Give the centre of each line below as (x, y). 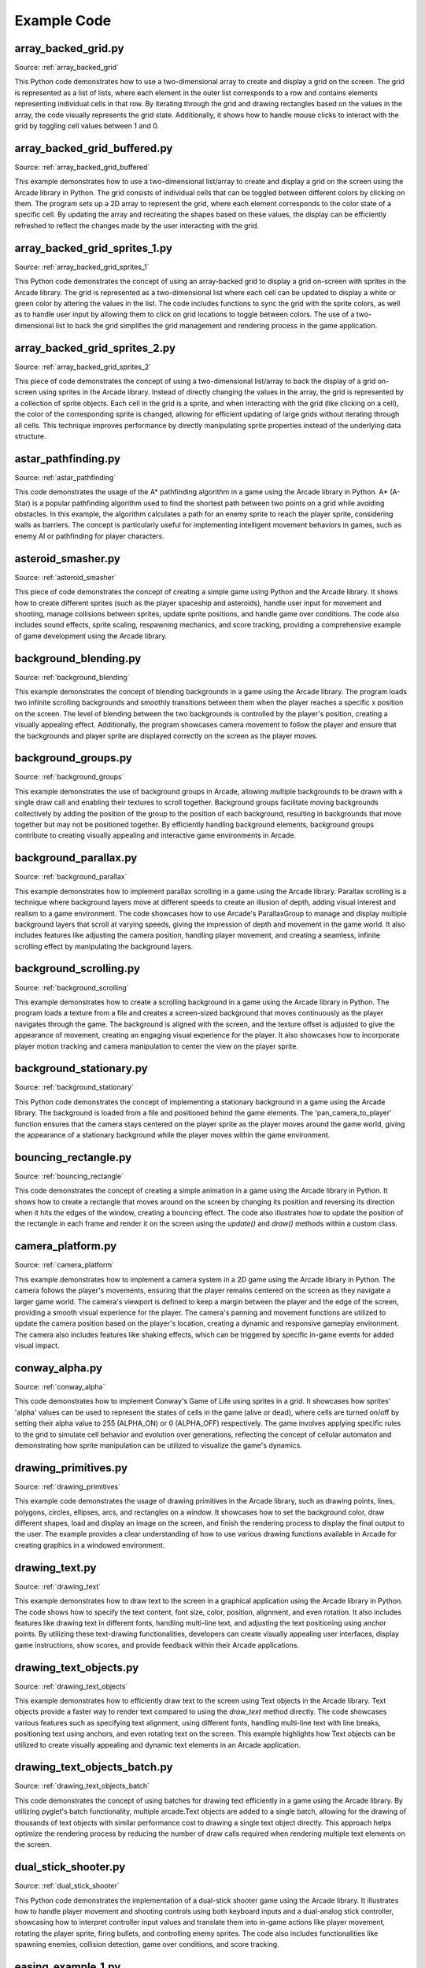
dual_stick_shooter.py (70, 1867)
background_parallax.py (76, 858)
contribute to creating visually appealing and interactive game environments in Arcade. (155, 835)
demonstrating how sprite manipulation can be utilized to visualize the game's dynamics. (159, 1445)
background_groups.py (74, 758)
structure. (30, 436)
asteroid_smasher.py (68, 559)
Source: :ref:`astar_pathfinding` (65, 477)
